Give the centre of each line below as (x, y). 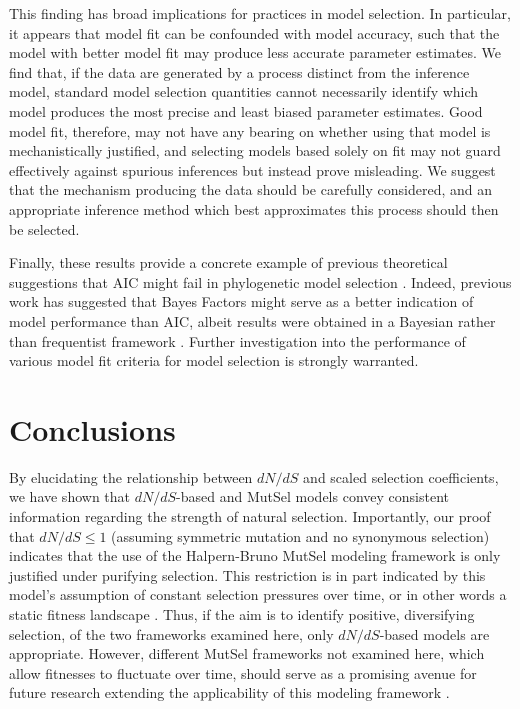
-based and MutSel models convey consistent (312, 496)
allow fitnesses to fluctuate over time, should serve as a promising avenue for (243, 672)
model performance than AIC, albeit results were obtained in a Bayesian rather (252, 320)
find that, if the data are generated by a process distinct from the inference (239, 71)
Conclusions (92, 428)
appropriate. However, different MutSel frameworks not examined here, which (247, 653)
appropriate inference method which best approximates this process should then (254, 208)
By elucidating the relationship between (131, 476)
